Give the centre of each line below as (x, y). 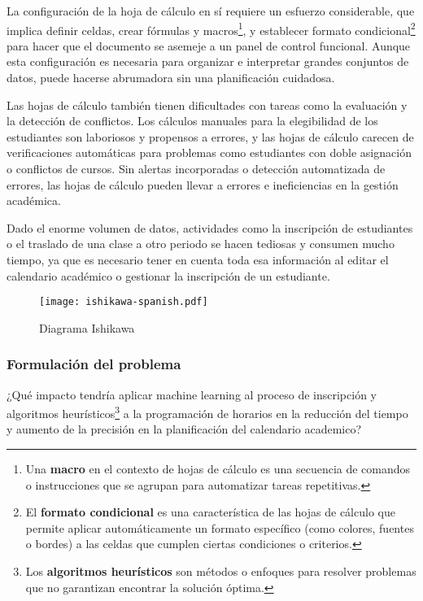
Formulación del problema (94, 364)
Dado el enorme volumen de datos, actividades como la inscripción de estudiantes (210, 227)
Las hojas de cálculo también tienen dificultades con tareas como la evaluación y (207, 105)
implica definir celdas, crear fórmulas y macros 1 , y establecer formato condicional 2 (211, 28)
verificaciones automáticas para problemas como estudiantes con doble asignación (209, 152)
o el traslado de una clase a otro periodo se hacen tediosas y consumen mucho (201, 244)
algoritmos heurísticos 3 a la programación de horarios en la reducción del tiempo (207, 412)
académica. (34, 200)
